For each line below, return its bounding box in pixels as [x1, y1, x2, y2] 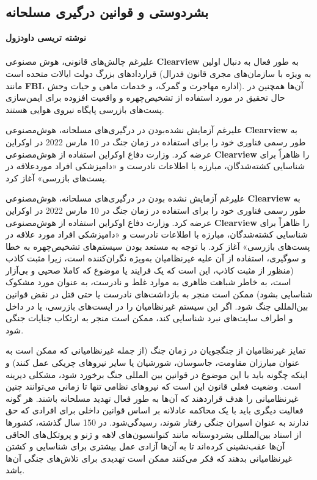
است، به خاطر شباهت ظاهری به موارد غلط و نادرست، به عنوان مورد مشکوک [5, 275, 291, 288]
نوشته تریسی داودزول [5, 31, 86, 44]
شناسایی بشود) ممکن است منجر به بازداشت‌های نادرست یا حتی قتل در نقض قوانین [5, 288, 313, 300]
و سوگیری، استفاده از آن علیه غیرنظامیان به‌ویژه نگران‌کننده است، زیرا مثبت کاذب [5, 252, 306, 264]
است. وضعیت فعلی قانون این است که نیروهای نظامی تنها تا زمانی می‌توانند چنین [5, 380, 301, 393]
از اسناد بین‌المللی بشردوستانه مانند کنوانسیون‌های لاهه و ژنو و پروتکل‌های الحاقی [5, 427, 302, 440]
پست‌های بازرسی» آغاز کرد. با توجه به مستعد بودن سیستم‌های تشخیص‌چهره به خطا [5, 239, 310, 252]
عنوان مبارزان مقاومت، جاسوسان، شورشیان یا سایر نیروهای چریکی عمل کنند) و [5, 356, 300, 369]
